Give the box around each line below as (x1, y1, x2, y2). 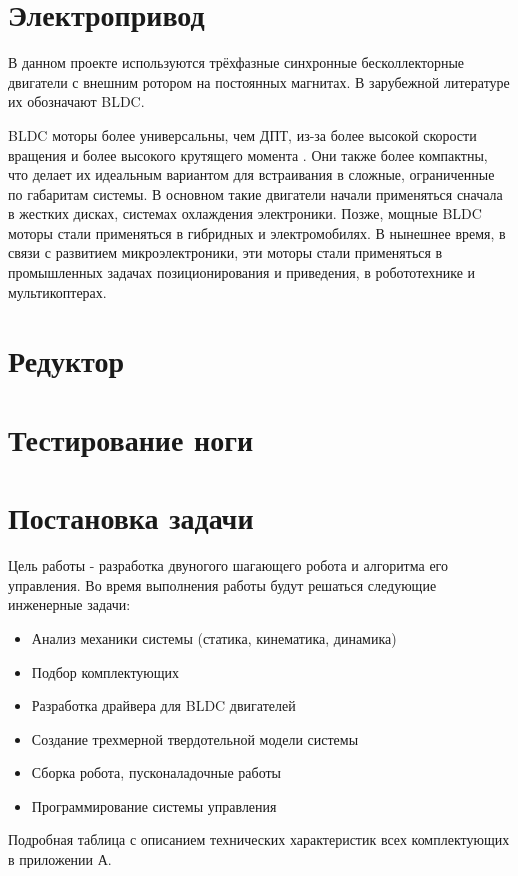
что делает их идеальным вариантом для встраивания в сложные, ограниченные (8, 164, 495, 185)
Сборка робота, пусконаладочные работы (31, 762, 281, 783)
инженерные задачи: (8, 594, 131, 615)
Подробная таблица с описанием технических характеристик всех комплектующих (8, 829, 510, 850)
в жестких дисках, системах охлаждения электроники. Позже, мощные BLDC (8, 203, 482, 224)
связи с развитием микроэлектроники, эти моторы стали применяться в (8, 242, 443, 263)
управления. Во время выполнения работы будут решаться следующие (8, 574, 437, 595)
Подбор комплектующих (31, 661, 180, 682)
